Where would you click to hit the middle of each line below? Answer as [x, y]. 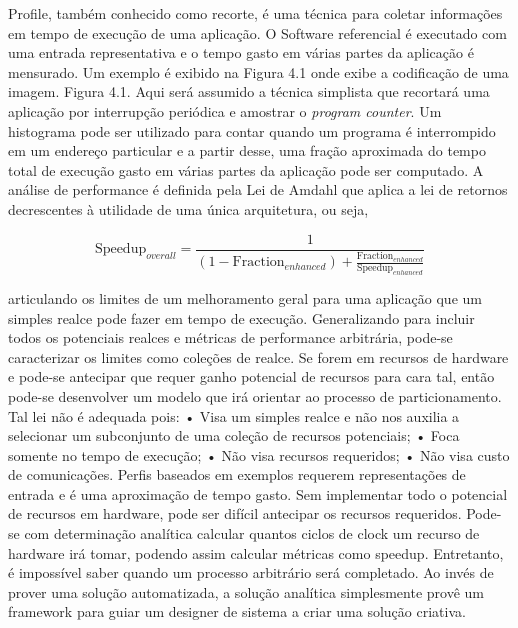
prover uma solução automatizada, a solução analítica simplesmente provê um [246, 591]
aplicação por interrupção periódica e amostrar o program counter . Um [225, 110]
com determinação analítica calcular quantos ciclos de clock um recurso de [252, 533]
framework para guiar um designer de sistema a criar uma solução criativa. [237, 611]
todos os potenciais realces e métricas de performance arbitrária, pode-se [230, 337]
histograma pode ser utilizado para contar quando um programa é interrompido [252, 130]
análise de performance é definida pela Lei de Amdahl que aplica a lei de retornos [258, 189]
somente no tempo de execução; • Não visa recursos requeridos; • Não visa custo [259, 454]
